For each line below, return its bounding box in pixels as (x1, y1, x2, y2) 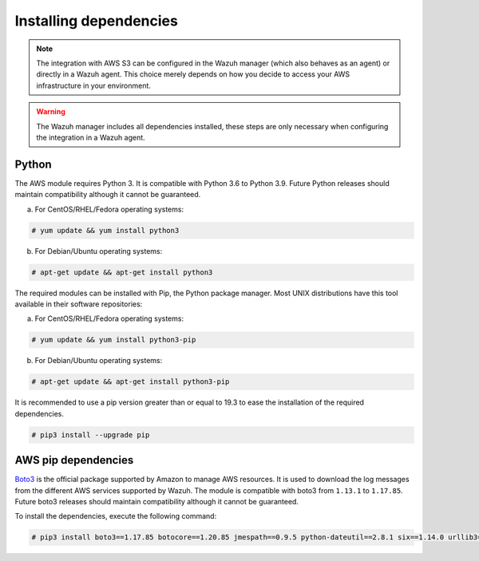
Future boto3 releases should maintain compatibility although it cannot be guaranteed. (14, 496, 299, 506)
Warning (36, 107, 65, 117)
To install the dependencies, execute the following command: (14, 512, 217, 521)
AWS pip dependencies (14, 453, 134, 467)
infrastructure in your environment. (36, 81, 152, 90)
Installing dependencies (14, 12, 179, 30)
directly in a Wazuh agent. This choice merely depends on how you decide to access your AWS (36, 69, 350, 79)
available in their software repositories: (14, 299, 143, 309)
